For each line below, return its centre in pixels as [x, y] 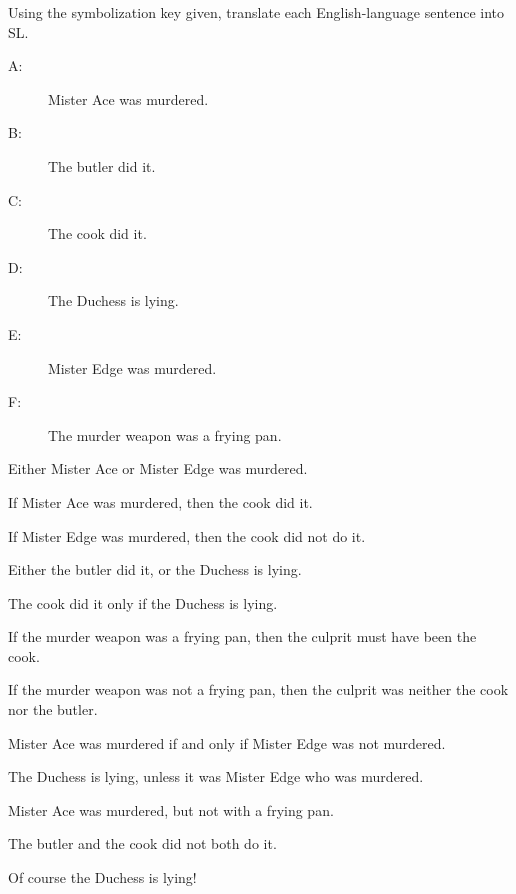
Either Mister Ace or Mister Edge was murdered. [158, 468]
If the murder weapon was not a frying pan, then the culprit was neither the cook [258, 689]
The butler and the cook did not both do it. [142, 843]
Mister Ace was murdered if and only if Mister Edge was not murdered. [227, 742]
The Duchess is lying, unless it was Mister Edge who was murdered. [216, 776]
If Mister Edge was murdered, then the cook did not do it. [187, 535]
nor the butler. [53, 709]
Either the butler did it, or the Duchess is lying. [155, 569]
